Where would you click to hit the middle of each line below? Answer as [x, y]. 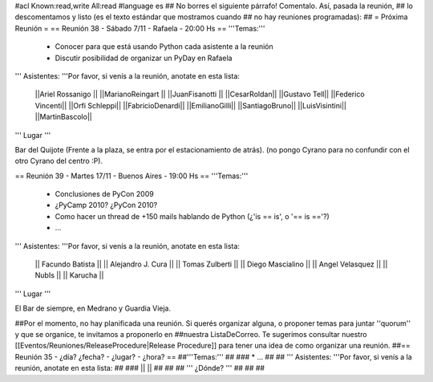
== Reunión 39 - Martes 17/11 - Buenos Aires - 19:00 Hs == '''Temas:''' [132, 176]
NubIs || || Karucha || [69, 275]
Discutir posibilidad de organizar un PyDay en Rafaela [144, 58]
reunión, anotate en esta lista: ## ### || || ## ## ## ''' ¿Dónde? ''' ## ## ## [140, 368]
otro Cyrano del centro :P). [59, 161]
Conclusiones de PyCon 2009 [104, 194]
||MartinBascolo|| [63, 117]
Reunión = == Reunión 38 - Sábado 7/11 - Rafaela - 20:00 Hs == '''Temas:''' [140, 28]
